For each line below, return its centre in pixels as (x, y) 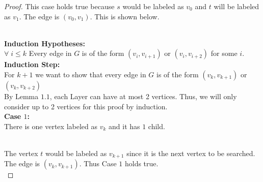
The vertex (21, 153)
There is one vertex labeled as (51, 126)
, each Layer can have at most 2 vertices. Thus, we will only (143, 96)
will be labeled (236, 6)
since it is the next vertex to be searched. (191, 153)
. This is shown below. (125, 16)
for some (224, 53)
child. (156, 126)
